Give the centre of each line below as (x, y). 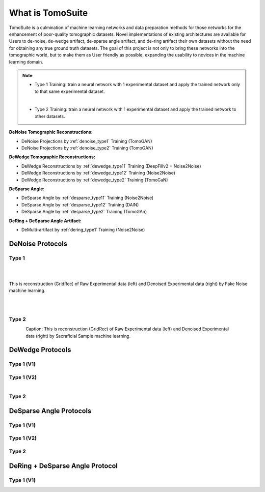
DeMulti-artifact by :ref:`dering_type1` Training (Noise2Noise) (83, 230)
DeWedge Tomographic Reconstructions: (52, 157)
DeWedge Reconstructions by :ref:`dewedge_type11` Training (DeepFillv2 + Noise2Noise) (111, 166)
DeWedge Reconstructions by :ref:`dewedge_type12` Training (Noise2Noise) (98, 173)
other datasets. (50, 116)
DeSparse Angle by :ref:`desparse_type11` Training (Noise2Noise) (87, 198)
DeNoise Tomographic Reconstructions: (51, 132)
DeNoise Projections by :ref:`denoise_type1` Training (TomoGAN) (87, 141)
